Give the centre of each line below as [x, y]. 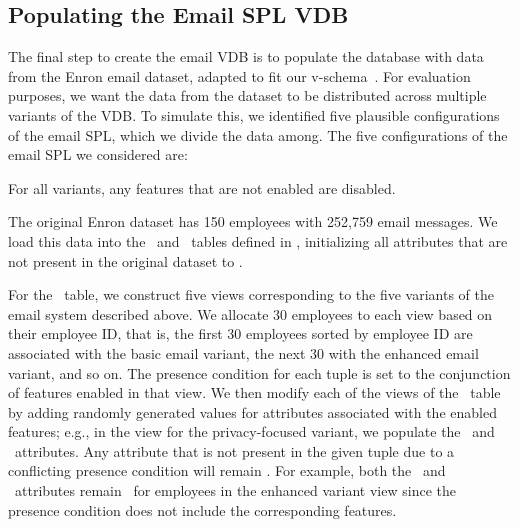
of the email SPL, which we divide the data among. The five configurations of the [258, 134]
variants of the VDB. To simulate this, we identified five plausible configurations [254, 114]
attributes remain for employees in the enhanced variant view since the [235, 490]
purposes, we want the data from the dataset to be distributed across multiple [247, 95]
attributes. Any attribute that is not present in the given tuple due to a [234, 450]
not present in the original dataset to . [125, 260]
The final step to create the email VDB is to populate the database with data [246, 56]
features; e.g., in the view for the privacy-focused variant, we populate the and [251, 431]
